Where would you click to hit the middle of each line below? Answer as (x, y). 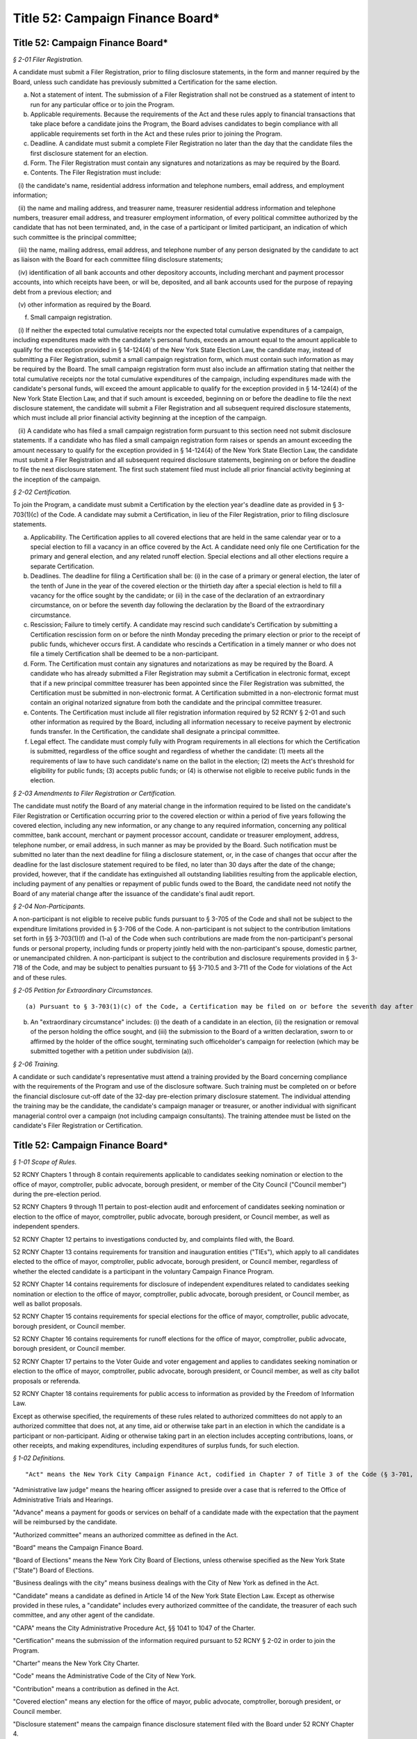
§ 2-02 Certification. (42, 492)
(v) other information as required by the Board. (85, 305)
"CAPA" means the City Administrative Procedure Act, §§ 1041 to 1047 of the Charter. (134, 1628)
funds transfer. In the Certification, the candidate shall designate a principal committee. (155, 732)
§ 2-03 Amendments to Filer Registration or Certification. (95, 793)
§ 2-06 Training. (36, 1064)
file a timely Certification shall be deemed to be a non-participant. (124, 654)
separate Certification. (62, 566)
